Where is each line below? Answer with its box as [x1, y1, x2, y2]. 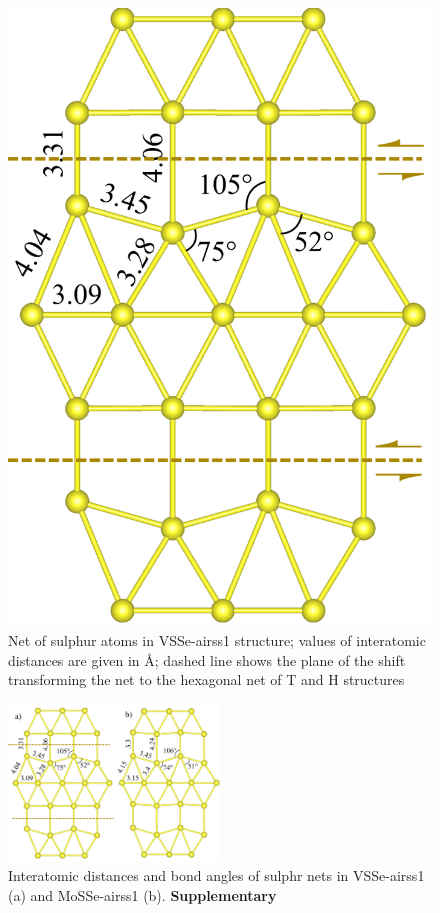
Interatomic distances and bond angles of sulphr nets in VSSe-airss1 [8, 864, 425, 885]
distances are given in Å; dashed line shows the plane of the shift [8, 649, 406, 670]
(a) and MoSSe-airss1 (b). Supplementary [8, 884, 277, 905]
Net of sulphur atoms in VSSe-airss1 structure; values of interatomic [8, 630, 426, 651]
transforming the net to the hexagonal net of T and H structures [8, 669, 405, 690]
